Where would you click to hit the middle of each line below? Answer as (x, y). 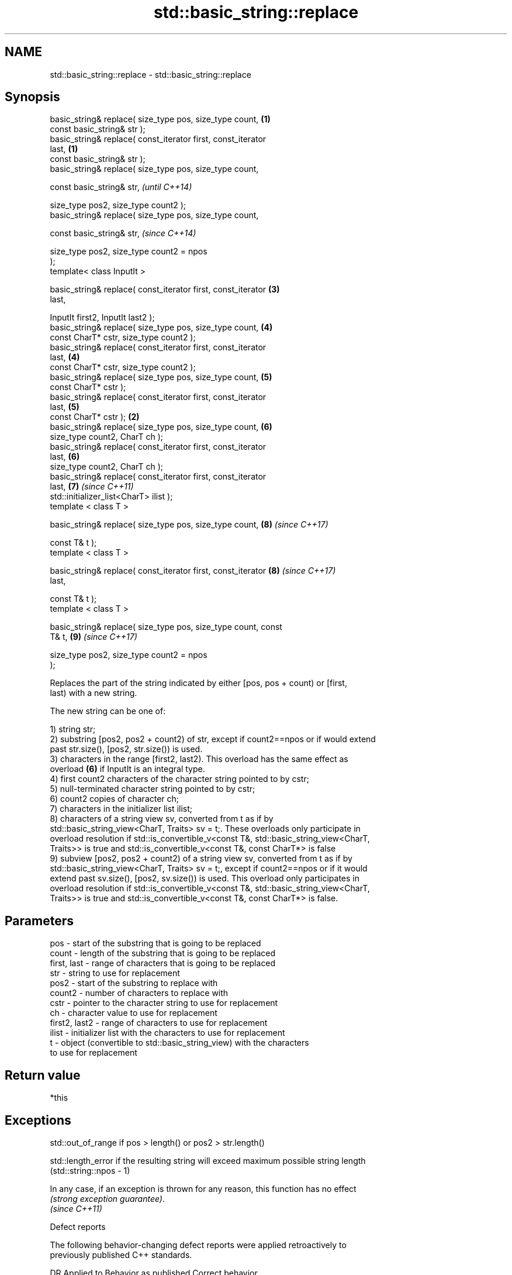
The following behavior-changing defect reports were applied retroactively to (198, 1245)
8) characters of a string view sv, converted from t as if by (162, 819)
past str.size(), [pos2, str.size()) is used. (126, 749)
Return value (43, 1075)
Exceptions (38, 1120)
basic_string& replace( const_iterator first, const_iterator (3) (165, 290)
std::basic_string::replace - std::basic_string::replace (151, 74)
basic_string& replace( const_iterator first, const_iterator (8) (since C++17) (193, 571)
